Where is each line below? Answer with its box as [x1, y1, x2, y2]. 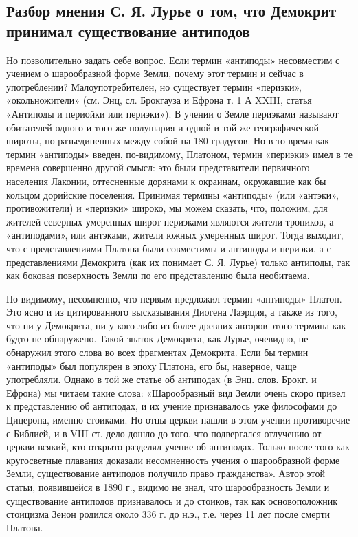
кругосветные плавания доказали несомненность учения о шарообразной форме [6, 452, 340, 467]
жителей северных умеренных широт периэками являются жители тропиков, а [6, 214, 334, 228]
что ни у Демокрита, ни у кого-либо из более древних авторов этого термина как [6, 318, 346, 332]
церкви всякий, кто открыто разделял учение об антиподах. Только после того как [6, 439, 350, 454]
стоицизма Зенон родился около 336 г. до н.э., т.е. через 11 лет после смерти [6, 507, 331, 521]
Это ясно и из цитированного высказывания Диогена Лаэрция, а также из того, [6, 305, 337, 319]
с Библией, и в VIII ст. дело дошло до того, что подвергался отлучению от [6, 426, 322, 440]
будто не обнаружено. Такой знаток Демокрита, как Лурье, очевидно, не [6, 331, 309, 346]
